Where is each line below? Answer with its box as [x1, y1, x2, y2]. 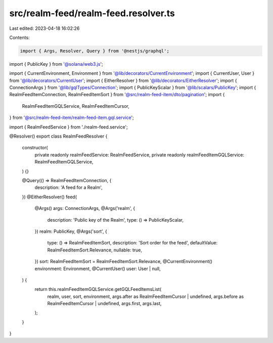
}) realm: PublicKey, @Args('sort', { [34, 228, 107, 234]
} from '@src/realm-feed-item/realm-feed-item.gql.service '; [9, 114, 134, 121]
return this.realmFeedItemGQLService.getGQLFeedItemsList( [34, 286, 162, 292]
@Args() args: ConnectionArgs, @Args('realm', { [34, 205, 135, 211]
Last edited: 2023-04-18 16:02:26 [9, 25, 80, 31]
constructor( [22, 145, 48, 151]
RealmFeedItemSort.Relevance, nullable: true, [47, 247, 143, 253]
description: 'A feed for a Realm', [34, 185, 103, 191]
